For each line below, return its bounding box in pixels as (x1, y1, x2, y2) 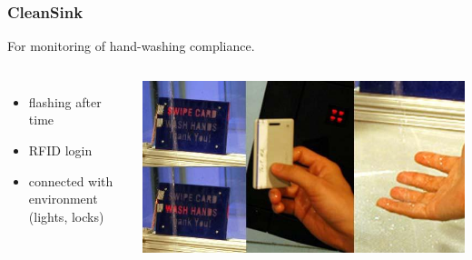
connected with (28, 171, 113, 190)
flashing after (28, 92, 102, 111)
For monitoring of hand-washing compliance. (7, 36, 255, 55)
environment (28, 189, 98, 208)
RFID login (28, 141, 93, 159)
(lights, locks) (28, 206, 104, 225)
